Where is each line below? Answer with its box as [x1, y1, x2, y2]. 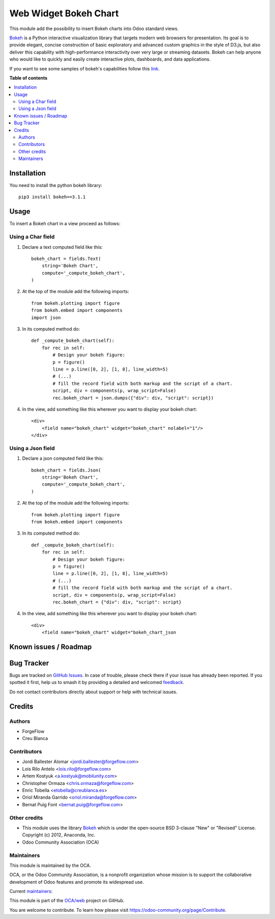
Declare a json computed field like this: [22, 455, 104, 461]
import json [31, 314, 61, 321]
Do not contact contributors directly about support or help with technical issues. [9, 689, 178, 695]
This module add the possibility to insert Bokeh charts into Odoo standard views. [9, 25, 179, 32]
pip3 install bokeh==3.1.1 [18, 194, 86, 200]
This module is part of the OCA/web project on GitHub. [9, 898, 125, 904]
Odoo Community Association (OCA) [22, 839, 99, 845]
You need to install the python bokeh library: [9, 182, 102, 189]
